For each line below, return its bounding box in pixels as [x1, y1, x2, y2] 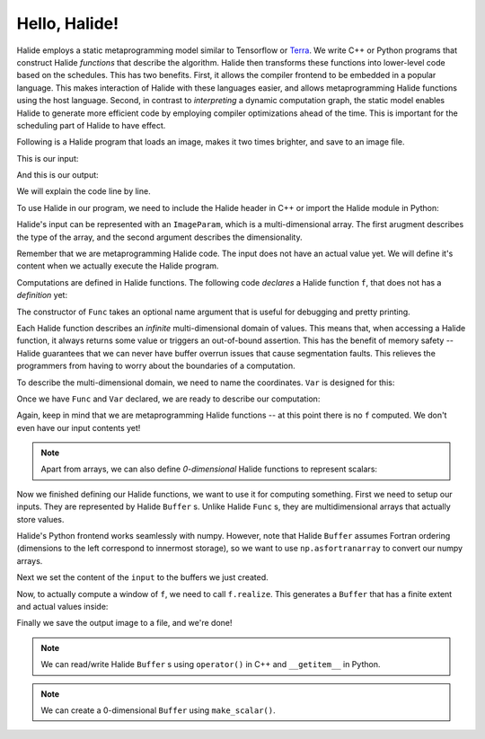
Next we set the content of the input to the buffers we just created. [16, 572, 269, 583]
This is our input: [16, 153, 79, 163]
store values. [16, 514, 65, 524]
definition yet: [16, 290, 67, 301]
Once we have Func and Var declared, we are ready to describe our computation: [16, 393, 321, 404]
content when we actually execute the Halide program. [16, 260, 219, 271]
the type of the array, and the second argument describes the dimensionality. [16, 232, 303, 242]
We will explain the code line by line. [16, 186, 152, 197]
